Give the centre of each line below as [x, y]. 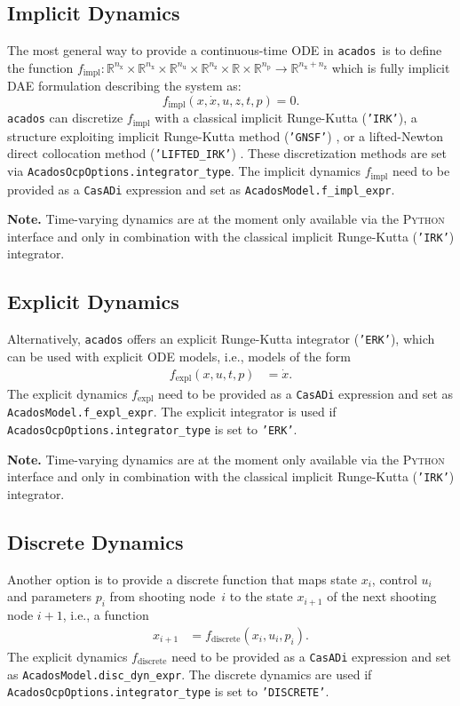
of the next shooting [382, 596]
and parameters [50, 596]
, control [394, 579]
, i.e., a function [106, 615]
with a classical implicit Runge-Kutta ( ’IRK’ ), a [286, 118]
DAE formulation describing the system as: [124, 86]
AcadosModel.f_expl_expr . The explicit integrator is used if [172, 412]
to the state [261, 596]
